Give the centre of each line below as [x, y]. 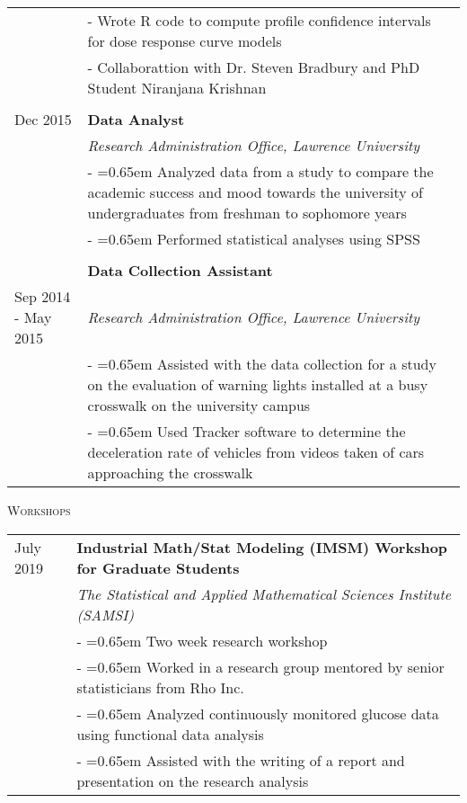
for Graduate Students [158, 567]
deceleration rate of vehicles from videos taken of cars [256, 452]
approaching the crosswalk [170, 473]
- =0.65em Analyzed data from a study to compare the [260, 171]
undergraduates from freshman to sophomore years [247, 213]
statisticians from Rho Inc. [160, 687]
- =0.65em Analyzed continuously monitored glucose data [258, 713]
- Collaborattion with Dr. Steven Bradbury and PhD [254, 67]
